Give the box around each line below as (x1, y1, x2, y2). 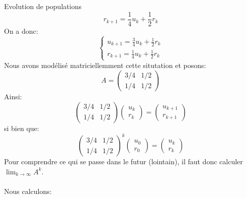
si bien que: (4, 122, 39, 133)
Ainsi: (4, 91, 22, 102)
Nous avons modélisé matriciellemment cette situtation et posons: (4, 59, 206, 70)
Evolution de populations (4, 1, 81, 11)
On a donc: (4, 25, 38, 36)
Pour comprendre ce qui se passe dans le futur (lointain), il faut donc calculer (4, 156, 243, 167)
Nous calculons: (4, 185, 52, 196)
